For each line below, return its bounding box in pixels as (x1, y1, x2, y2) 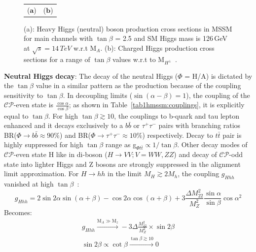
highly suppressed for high (4, 139, 83, 150)
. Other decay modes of (177, 139, 248, 150)
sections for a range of (24, 54, 90, 64)
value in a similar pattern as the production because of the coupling (36, 80, 241, 91)
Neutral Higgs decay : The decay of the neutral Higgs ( (4, 70, 178, 81)
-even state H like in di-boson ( (13, 149, 108, 159)
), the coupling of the (186, 90, 250, 100)
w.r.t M (73, 43, 97, 53)
